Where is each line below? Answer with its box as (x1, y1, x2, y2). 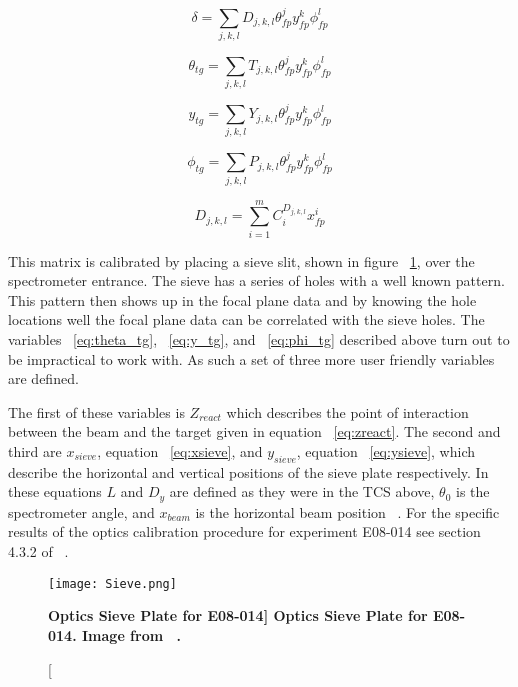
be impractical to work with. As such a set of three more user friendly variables (8, 348, 495, 369)
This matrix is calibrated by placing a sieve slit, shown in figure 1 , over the (8, 250, 475, 271)
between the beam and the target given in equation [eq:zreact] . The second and (8, 421, 501, 442)
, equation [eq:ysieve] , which (296, 441, 475, 462)
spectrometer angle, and (8, 501, 155, 522)
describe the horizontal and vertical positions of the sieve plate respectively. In (8, 461, 489, 482)
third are (8, 441, 62, 462)
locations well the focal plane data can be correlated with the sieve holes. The (8, 309, 485, 330)
